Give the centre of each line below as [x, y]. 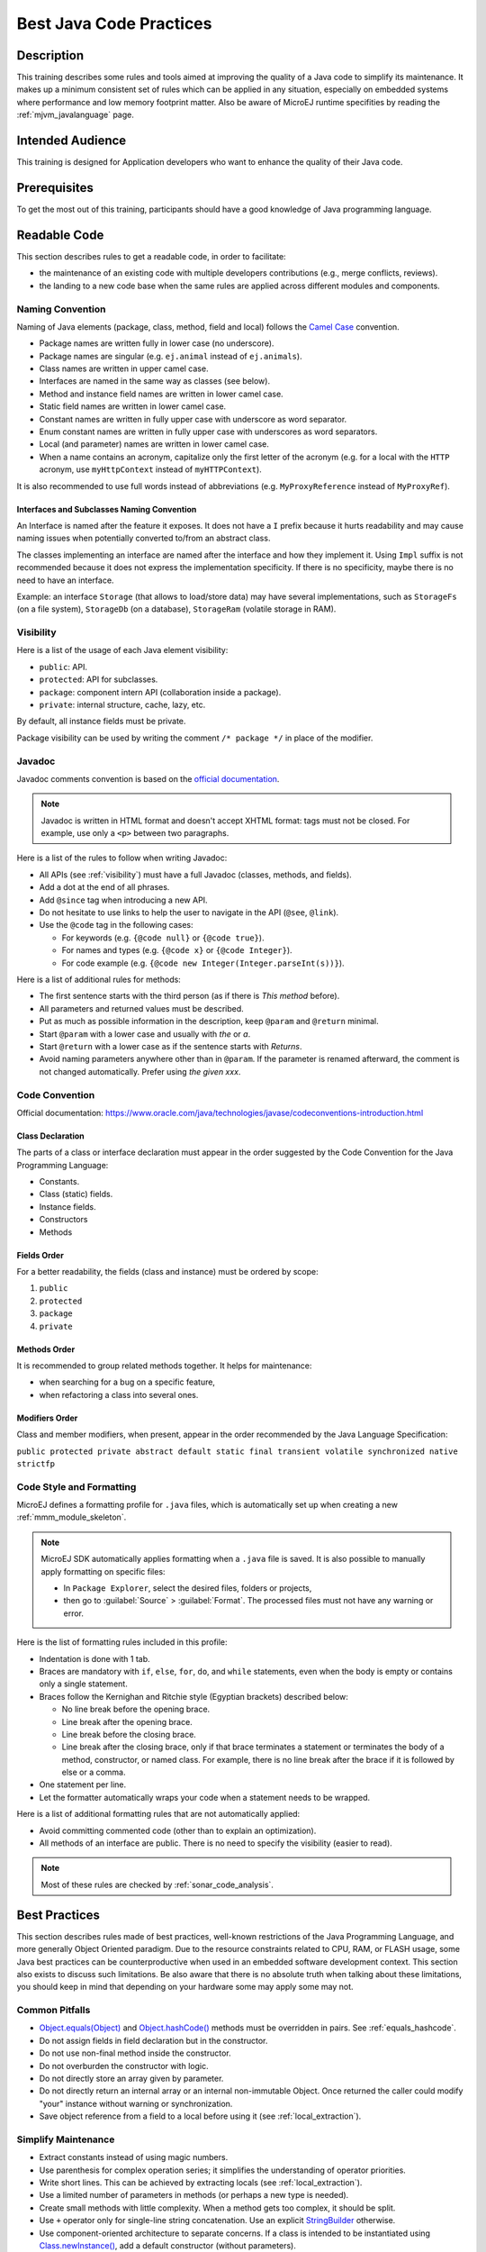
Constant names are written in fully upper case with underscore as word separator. [193, 419]
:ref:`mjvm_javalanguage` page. [75, 115]
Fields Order [40, 1255]
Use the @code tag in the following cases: [116, 925]
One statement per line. [82, 1784]
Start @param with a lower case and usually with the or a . [145, 1034]
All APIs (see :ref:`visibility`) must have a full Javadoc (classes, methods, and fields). [196, 875]
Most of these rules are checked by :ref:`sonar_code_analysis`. [157, 1884]
